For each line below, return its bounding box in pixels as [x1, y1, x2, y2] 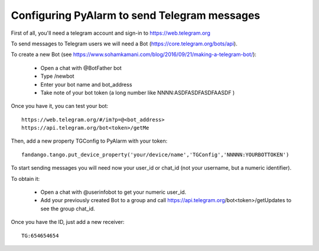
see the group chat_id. [40, 205, 95, 212]
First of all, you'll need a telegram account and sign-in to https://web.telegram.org [11, 29, 211, 37]
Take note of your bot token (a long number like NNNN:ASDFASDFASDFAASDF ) [40, 89, 235, 96]
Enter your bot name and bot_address [40, 81, 132, 88]
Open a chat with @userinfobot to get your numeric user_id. [40, 189, 186, 196]
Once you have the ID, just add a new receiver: [11, 219, 125, 226]
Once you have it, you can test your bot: [11, 103, 109, 110]
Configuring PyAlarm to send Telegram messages [11, 9, 261, 22]
